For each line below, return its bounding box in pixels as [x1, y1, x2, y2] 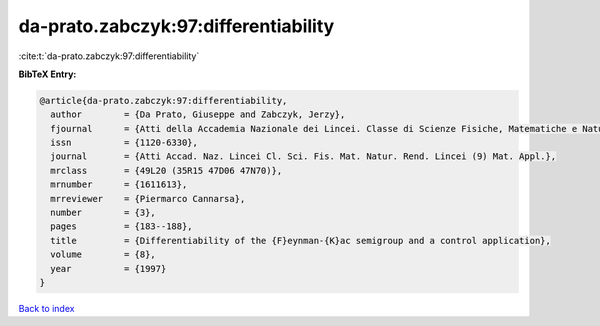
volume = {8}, [50, 249, 157, 260]
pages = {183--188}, [50, 221, 194, 232]
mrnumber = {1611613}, [50, 179, 188, 190]
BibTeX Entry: [18, 68, 77, 80]
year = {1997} [50, 263, 167, 274]
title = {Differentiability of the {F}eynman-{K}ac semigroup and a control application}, [50, 235, 552, 246]
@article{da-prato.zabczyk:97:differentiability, [39, 95, 288, 106]
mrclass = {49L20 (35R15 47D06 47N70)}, [50, 165, 283, 176]
